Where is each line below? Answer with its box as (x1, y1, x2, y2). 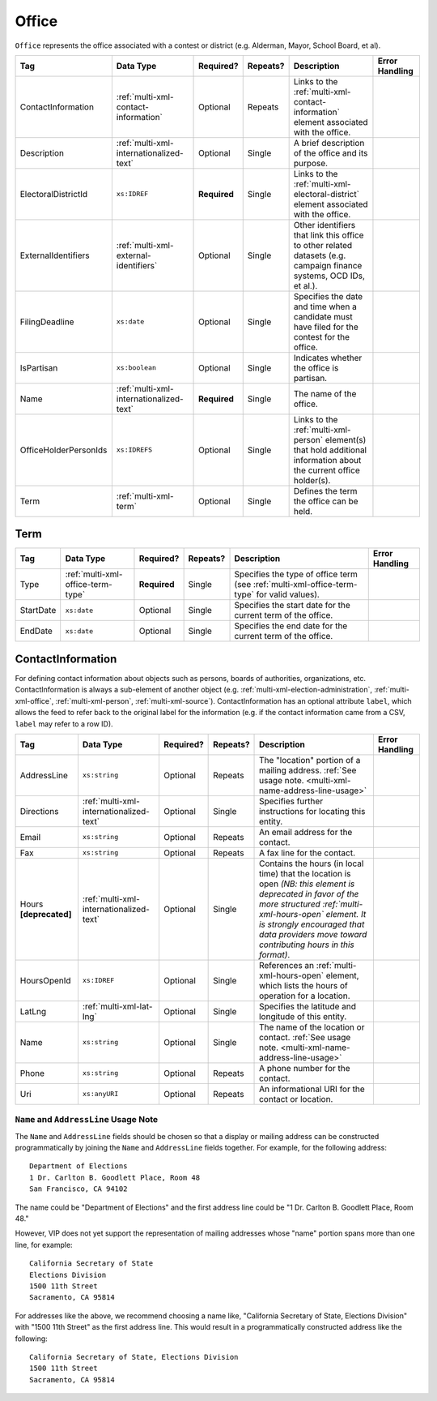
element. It (325, 908, 367, 919)
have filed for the (293, 321, 359, 332)
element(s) (325, 434, 367, 445)
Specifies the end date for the (234, 620, 348, 632)
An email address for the (259, 826, 353, 838)
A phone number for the (259, 1062, 351, 1073)
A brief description (293, 137, 365, 148)
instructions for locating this (259, 805, 366, 816)
